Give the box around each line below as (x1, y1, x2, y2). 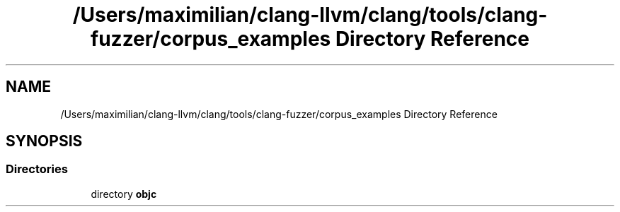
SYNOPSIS (6, 132, 83, 151)
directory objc (91, 187, 157, 200)
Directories (6, 162, 68, 177)
